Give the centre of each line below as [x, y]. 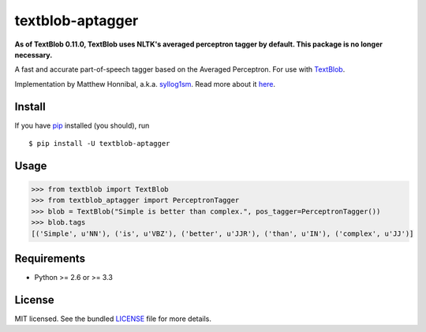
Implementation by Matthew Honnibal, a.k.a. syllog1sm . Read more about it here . [145, 84]
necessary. [34, 54]
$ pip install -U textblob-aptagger [99, 144]
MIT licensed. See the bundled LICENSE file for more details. [113, 319]
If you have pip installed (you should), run [82, 125]
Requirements [50, 258]
